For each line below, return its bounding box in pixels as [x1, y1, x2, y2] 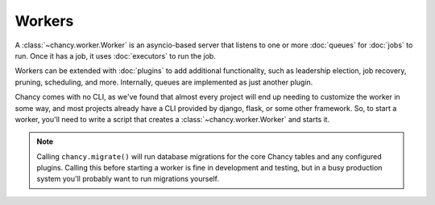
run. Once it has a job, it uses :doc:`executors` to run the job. [14, 51, 217, 60]
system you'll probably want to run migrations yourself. [36, 174, 219, 184]
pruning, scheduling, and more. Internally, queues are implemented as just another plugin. [14, 77, 313, 87]
